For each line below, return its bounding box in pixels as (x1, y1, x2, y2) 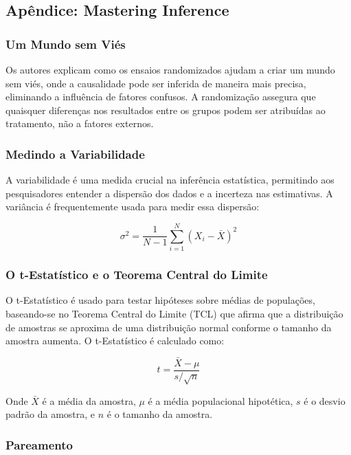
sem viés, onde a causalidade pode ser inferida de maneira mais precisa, (5, 76, 306, 90)
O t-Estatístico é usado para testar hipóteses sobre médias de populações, (5, 293, 315, 307)
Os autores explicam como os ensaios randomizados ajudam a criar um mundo (5, 63, 335, 76)
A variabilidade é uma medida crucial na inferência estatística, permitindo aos (5, 173, 335, 187)
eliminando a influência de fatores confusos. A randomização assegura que (5, 89, 316, 104)
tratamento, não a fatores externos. (5, 116, 154, 131)
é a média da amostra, (42, 393, 136, 408)
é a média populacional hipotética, (148, 393, 293, 408)
